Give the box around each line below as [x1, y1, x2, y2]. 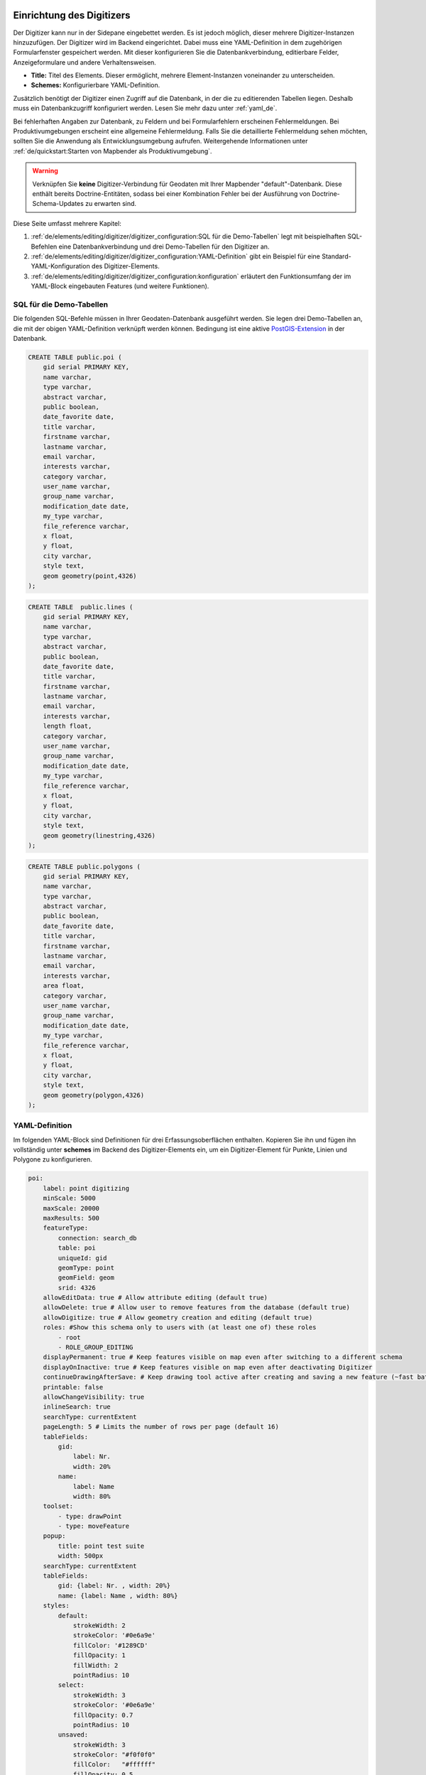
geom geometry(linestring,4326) [43, 831, 156, 839]
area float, [43, 982, 85, 990]
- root [58, 1333, 81, 1341]
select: [58, 1681, 85, 1689]
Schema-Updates [32, 200, 84, 208]
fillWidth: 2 [72, 1661, 119, 1669]
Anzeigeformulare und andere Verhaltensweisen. [13, 58, 156, 67]
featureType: [43, 1224, 89, 1232]
